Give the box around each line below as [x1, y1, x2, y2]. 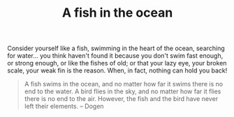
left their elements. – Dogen [24, 102, 104, 111]
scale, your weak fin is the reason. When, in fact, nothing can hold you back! [7, 66, 228, 75]
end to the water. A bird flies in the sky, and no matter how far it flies [24, 87, 221, 95]
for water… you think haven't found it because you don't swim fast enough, [7, 52, 224, 60]
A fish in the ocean [61, 5, 173, 21]
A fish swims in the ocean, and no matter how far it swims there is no [24, 80, 224, 88]
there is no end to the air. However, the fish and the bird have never [24, 95, 219, 103]
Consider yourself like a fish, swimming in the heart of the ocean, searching [7, 44, 225, 53]
